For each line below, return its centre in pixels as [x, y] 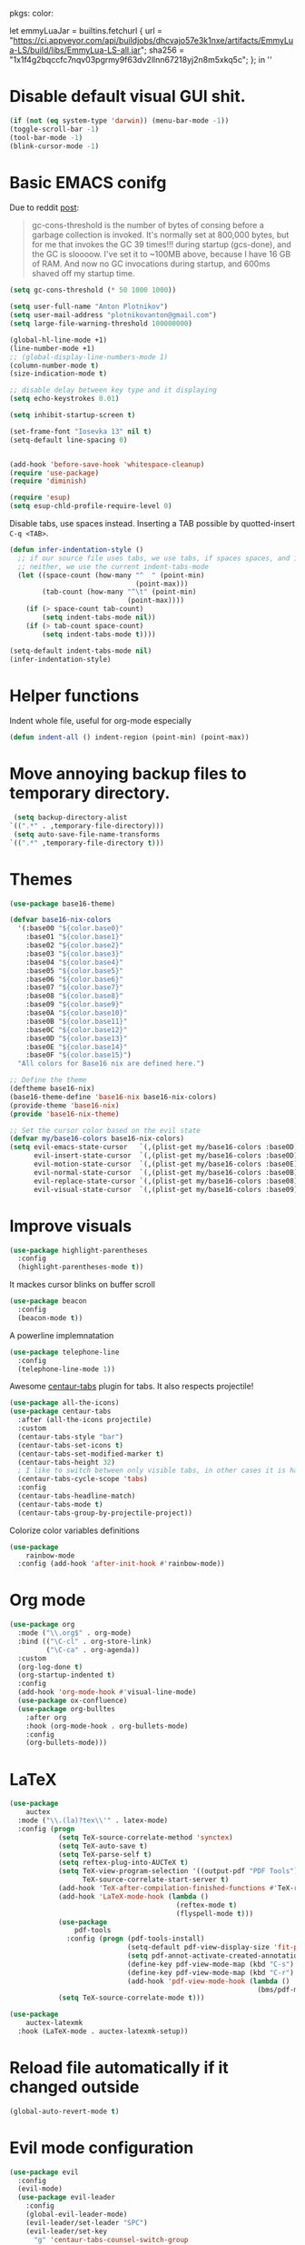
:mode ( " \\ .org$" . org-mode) [74, 1633]
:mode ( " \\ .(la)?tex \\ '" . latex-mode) [93, 1820]
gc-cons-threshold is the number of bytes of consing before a [148, 226]
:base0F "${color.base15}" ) [79, 1055]
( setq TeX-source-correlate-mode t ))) [131, 1998]
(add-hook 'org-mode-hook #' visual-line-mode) [107, 1692]
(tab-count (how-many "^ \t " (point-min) [119, 592]
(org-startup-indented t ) [67, 1675]
